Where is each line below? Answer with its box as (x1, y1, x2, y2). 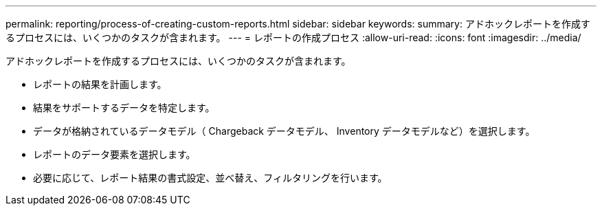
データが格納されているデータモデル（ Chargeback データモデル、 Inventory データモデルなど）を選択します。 (33, 125, 535, 137)
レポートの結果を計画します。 (33, 78, 167, 90)
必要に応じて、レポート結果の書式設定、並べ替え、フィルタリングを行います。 (33, 172, 388, 184)
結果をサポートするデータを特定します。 (33, 102, 215, 113)
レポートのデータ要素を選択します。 (33, 148, 196, 160)
